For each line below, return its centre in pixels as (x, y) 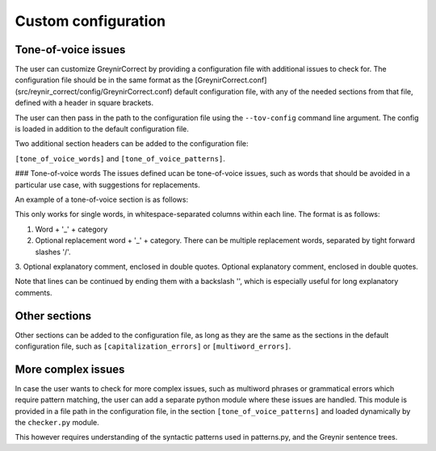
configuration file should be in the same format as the (104, 80)
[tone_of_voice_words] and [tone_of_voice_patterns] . (120, 158)
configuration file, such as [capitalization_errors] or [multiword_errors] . (153, 346)
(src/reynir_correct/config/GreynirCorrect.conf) (94, 91)
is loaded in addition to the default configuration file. (102, 129)
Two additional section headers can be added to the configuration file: (132, 144)
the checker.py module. (57, 423)
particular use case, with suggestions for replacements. (108, 185)
